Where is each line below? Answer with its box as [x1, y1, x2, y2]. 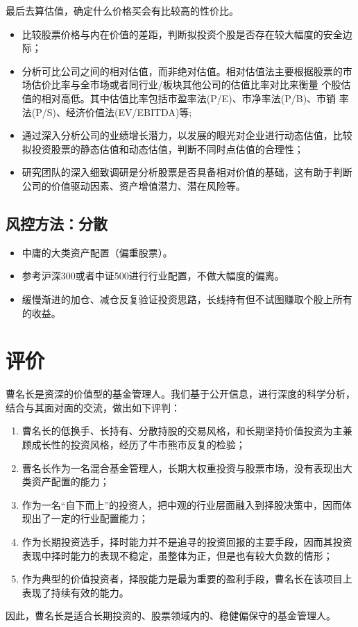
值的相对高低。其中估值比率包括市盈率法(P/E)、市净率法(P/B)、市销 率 [22, 90, 349, 105]
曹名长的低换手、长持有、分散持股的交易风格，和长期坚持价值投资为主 [22, 423, 343, 438]
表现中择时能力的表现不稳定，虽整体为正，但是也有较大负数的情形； [22, 548, 333, 562]
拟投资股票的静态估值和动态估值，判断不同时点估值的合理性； [22, 141, 304, 156]
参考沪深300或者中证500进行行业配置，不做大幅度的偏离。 [22, 268, 284, 283]
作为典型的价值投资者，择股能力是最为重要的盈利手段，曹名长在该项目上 [22, 571, 352, 586]
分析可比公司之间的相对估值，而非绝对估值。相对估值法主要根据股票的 [22, 63, 343, 78]
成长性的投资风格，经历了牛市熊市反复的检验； [31, 437, 246, 452]
